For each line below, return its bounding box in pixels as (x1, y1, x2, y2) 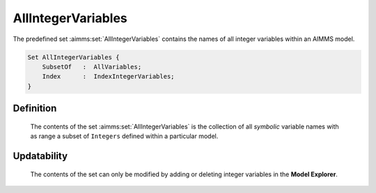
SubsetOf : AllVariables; (42, 62, 142, 71)
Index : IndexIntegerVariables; (42, 73, 175, 81)
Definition (13, 103, 57, 115)
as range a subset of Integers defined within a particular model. (30, 132, 219, 140)
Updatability (13, 150, 68, 162)
